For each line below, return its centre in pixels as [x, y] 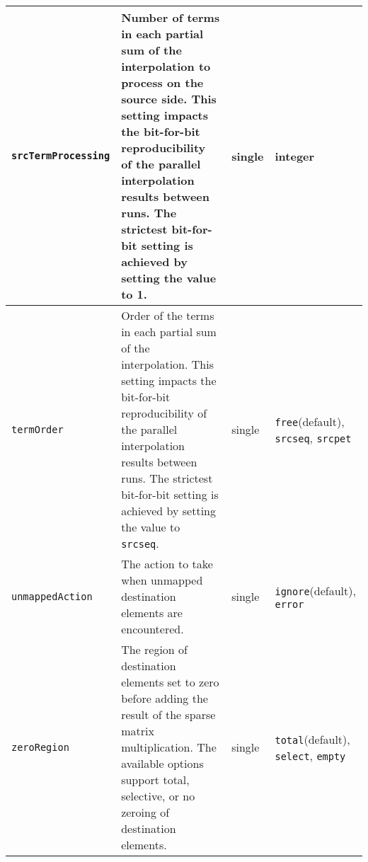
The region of [154, 649]
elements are [152, 613]
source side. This [169, 99]
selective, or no [158, 796]
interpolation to [166, 66]
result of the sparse [168, 714]
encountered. [153, 629]
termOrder [38, 429]
